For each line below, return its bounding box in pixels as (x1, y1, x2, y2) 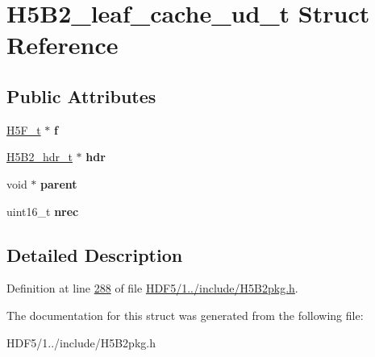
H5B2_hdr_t (6, 148, 73, 165)
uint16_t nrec (6, 202, 79, 219)
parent (40, 175, 77, 192)
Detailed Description (6, 242, 183, 267)
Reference (6, 28, 119, 61)
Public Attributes (6, 83, 156, 108)
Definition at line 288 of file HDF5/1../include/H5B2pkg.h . (6, 280, 298, 297)
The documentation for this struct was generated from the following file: (6, 306, 364, 323)
